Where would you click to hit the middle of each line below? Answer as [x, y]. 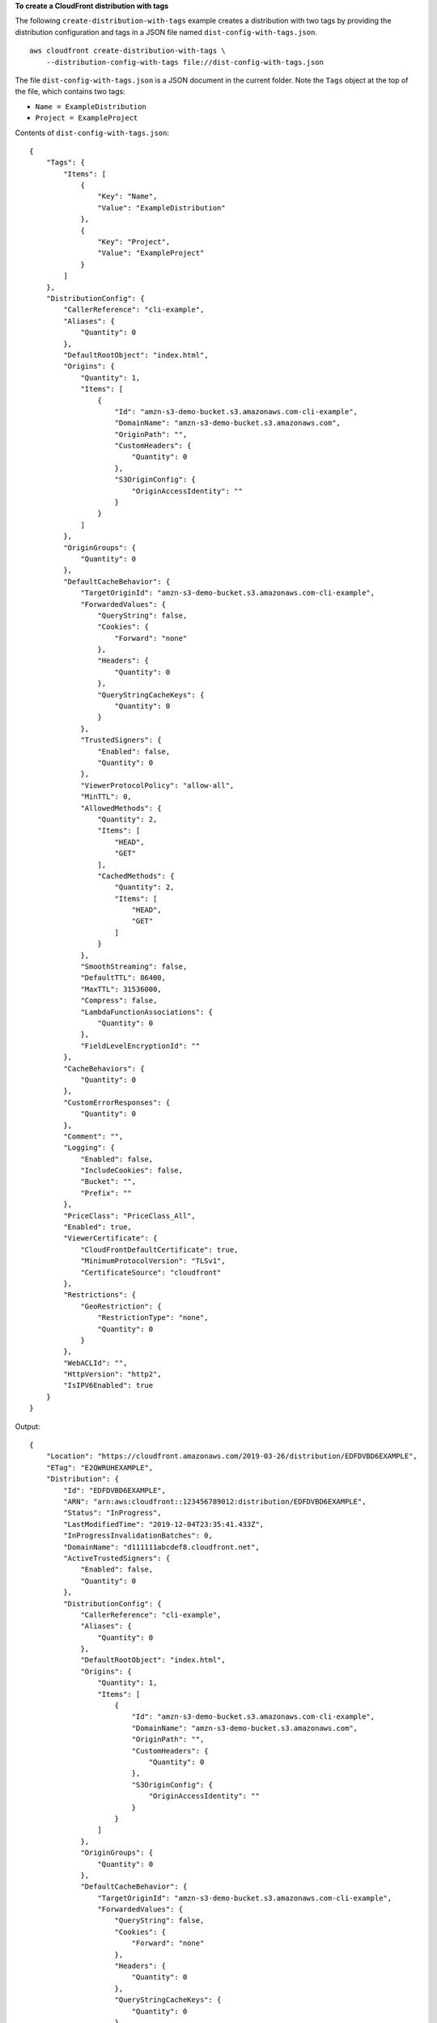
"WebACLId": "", [95, 1363]
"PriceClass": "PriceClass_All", [129, 1215]
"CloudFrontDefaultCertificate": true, [159, 1249]
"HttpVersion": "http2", [112, 1374]
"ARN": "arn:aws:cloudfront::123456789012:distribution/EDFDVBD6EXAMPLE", [215, 1501]
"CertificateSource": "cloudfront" [151, 1272]
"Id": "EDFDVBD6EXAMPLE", [115, 1490]
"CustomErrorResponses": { [117, 1102]
